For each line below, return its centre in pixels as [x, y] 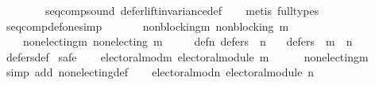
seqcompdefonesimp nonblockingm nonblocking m [147, 26]
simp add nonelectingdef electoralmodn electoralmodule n [160, 72]
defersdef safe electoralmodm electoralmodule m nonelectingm [187, 56]
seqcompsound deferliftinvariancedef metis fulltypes [182, 10]
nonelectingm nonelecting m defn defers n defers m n [187, 41]
